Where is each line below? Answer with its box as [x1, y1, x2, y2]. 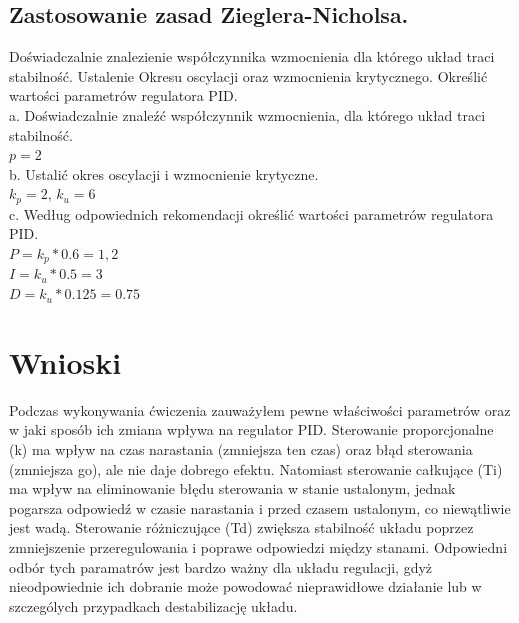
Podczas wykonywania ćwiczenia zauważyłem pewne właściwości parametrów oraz [9, 399, 511, 420]
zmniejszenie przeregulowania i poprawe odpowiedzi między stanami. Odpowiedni [9, 536, 508, 557]
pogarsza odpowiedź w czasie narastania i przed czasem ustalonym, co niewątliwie [9, 497, 511, 518]
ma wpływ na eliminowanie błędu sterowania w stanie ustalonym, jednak [9, 478, 456, 499]
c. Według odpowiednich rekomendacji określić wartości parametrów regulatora [9, 203, 494, 224]
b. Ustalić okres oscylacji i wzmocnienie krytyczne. [9, 163, 319, 184]
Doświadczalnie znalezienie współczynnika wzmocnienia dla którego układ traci [9, 46, 495, 67]
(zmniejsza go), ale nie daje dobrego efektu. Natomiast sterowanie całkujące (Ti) [9, 458, 503, 479]
